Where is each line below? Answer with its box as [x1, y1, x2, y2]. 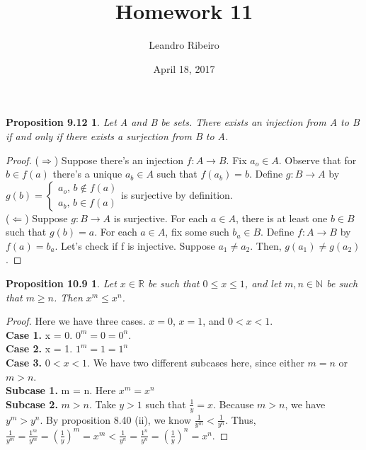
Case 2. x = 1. [6, 341, 73, 356]
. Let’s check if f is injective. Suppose [55, 238, 215, 253]
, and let [244, 276, 282, 291]
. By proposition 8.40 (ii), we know [40, 412, 191, 427]
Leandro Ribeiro [149, 37, 219, 52]
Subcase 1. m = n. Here [6, 383, 116, 398]
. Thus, [225, 412, 256, 427]
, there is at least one [235, 210, 328, 225]
